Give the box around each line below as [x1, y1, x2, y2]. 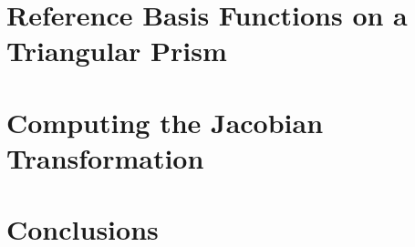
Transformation [6, 139, 204, 176]
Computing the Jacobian [6, 103, 324, 140]
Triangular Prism [6, 32, 227, 69]
